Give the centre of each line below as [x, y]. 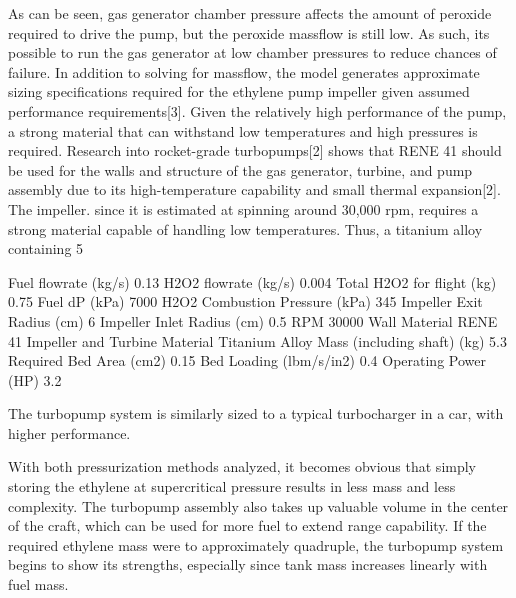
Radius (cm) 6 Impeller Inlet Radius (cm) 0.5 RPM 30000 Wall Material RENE [253, 320]
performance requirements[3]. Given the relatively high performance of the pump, [257, 110]
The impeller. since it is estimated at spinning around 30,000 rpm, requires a [243, 208]
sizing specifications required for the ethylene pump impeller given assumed [239, 91]
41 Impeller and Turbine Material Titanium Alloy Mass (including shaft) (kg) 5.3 [257, 340]
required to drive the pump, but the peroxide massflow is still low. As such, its [249, 32]
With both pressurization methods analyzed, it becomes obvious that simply [242, 466]
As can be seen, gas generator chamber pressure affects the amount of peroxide [250, 13]
